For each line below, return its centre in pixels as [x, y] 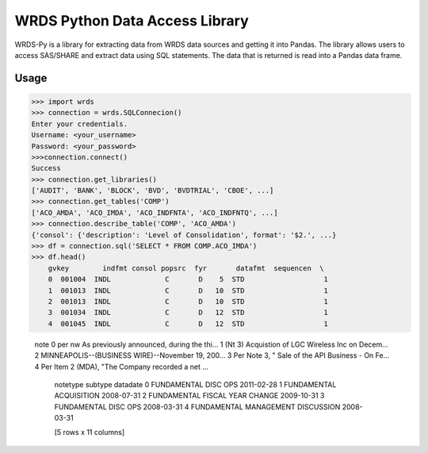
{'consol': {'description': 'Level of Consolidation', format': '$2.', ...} [184, 235]
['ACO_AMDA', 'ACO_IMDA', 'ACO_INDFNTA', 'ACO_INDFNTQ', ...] [155, 213]
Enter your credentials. [80, 124]
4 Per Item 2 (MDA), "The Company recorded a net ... [122, 367]
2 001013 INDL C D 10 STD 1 [188, 301]
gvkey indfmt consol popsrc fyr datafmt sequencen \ [186, 268]
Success [46, 168]
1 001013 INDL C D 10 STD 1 [188, 290]
